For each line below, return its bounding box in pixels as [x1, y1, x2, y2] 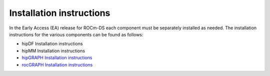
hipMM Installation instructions [21, 48, 85, 54]
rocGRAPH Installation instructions [21, 62, 93, 68]
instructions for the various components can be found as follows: [9, 31, 143, 37]
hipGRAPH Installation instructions [21, 55, 92, 61]
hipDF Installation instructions [21, 41, 83, 47]
